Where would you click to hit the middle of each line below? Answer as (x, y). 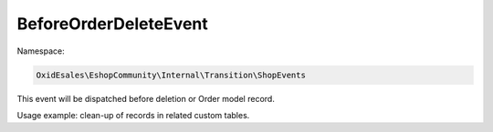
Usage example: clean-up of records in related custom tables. (133, 115)
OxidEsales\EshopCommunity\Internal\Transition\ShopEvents (171, 75)
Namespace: (41, 51)
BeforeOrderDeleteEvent (113, 24)
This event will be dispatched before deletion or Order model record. (146, 98)
